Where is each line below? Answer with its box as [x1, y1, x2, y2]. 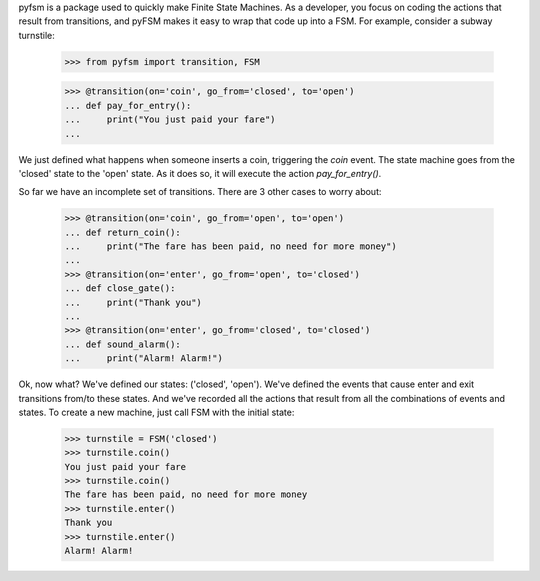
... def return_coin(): [64, 226, 182, 238]
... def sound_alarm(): [64, 338, 182, 350]
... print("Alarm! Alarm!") [64, 353, 224, 364]
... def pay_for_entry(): [64, 100, 192, 111]
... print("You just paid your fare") [64, 114, 276, 125]
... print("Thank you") [64, 296, 202, 308]
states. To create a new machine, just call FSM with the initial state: [18, 406, 295, 418]
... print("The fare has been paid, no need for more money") [64, 241, 397, 252]
